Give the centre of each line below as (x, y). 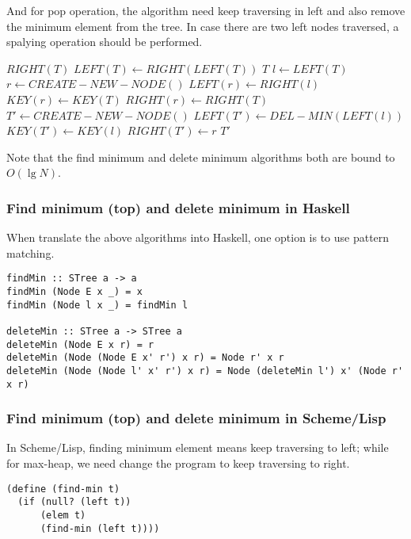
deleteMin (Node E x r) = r (80, 344)
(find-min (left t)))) (100, 528)
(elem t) (63, 515)
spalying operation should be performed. (105, 42)
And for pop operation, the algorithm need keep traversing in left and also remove (206, 10)
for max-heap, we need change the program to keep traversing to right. (178, 463)
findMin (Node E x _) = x (74, 292)
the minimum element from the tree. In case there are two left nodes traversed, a (203, 26)
